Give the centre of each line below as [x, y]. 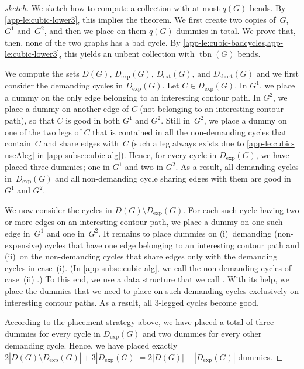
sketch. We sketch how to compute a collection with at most [112, 8]
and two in [144, 167]
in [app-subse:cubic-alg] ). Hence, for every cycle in [127, 154]
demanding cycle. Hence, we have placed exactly [91, 345]
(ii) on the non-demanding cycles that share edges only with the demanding [141, 256]
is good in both [93, 120]
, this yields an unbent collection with [127, 54]
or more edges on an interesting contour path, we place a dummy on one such [144, 222]
